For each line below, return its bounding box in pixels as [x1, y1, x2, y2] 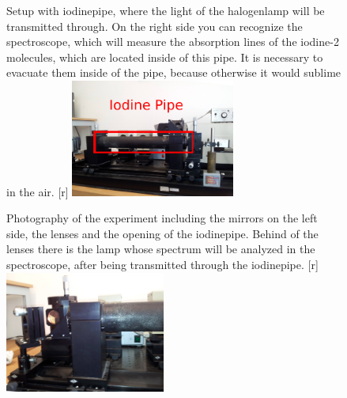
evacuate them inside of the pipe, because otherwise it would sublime [6, 64, 341, 81]
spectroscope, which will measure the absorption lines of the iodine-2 [6, 33, 339, 50]
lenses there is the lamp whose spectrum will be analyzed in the [6, 241, 315, 257]
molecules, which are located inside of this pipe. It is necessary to [6, 48, 323, 65]
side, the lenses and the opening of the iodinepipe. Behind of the [6, 225, 319, 241]
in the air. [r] [6, 183, 69, 199]
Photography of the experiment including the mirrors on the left [6, 210, 318, 226]
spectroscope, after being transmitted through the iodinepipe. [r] [6, 256, 319, 273]
